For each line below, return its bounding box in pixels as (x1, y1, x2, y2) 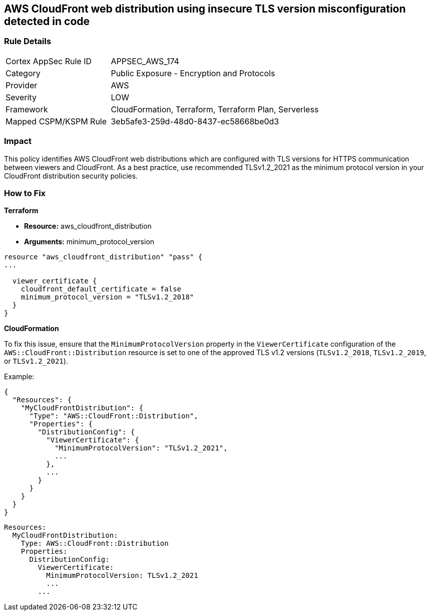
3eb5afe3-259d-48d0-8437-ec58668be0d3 (111, 116, 279, 126)
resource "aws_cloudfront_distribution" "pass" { (4, 253, 203, 261)
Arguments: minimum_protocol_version (24, 237, 155, 246)
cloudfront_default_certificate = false (21, 285, 182, 293)
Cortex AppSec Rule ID (6, 56, 92, 66)
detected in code (4, 15, 90, 28)
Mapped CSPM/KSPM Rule (6, 116, 107, 126)
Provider (6, 80, 38, 90)
